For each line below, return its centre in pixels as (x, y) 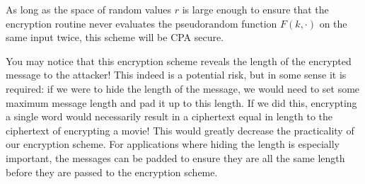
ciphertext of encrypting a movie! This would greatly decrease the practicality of (180, 130)
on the (333, 23)
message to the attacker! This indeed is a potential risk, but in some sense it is (176, 75)
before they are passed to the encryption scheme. (112, 172)
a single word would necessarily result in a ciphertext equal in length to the (169, 116)
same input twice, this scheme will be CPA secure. (115, 37)
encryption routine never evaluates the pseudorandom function (141, 23)
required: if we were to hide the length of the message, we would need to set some (183, 88)
